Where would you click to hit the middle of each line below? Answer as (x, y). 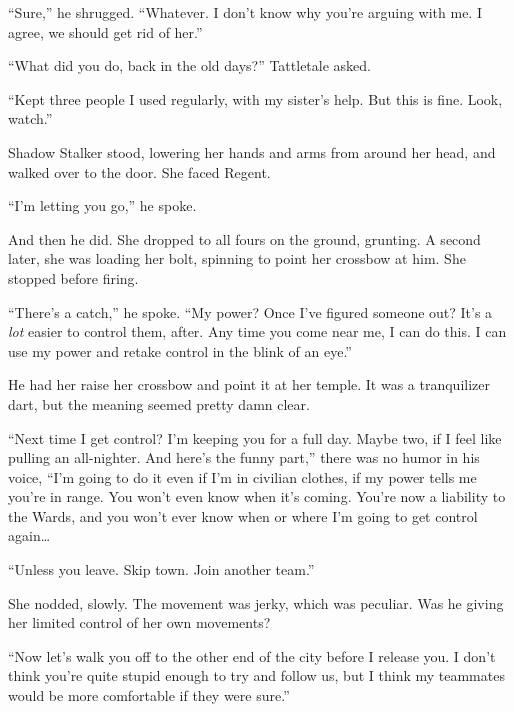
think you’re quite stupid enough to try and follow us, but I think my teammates (256, 675)
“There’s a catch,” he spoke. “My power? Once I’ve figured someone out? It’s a (250, 311)
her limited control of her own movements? (139, 622)
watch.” (30, 118)
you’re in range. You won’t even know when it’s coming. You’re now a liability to (257, 496)
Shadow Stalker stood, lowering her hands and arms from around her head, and (252, 151)
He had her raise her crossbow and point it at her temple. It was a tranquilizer (249, 384)
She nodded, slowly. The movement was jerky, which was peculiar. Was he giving (256, 602)
